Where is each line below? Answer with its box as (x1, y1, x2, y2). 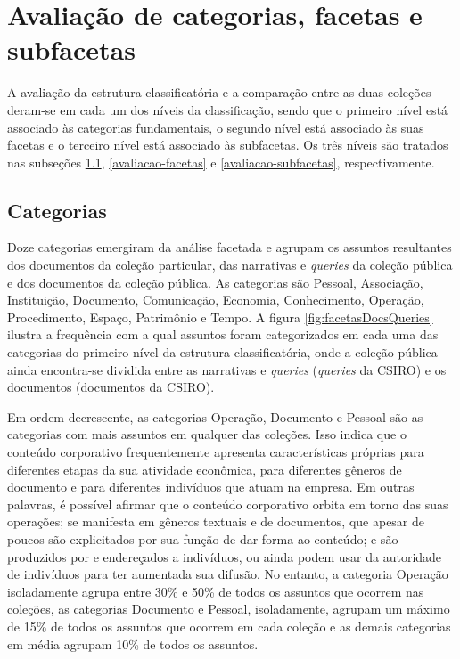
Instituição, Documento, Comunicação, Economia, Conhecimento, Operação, (7, 290, 424, 309)
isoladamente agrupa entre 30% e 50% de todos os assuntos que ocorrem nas (7, 582, 424, 600)
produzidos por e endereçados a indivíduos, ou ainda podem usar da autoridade (7, 547, 442, 565)
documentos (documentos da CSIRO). (7, 378, 215, 396)
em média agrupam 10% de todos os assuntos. (7, 634, 259, 653)
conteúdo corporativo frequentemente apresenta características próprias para (7, 443, 424, 461)
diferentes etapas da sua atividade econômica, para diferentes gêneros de (7, 460, 402, 478)
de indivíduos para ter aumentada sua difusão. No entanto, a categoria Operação (7, 565, 448, 583)
